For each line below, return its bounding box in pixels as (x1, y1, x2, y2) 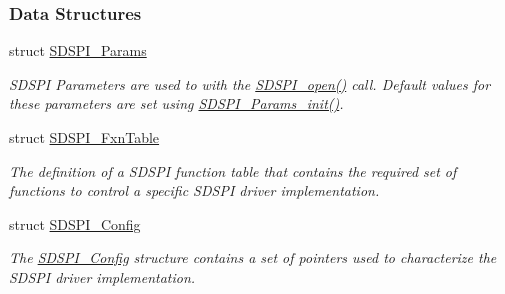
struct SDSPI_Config (9, 213, 141, 234)
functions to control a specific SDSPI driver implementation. (9, 180, 380, 201)
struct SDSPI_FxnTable (9, 127, 160, 147)
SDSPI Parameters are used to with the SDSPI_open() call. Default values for (9, 73, 491, 94)
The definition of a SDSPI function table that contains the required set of (9, 160, 457, 181)
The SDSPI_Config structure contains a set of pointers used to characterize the (9, 247, 497, 268)
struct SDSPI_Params (9, 40, 147, 61)
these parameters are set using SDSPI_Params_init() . (9, 93, 344, 114)
